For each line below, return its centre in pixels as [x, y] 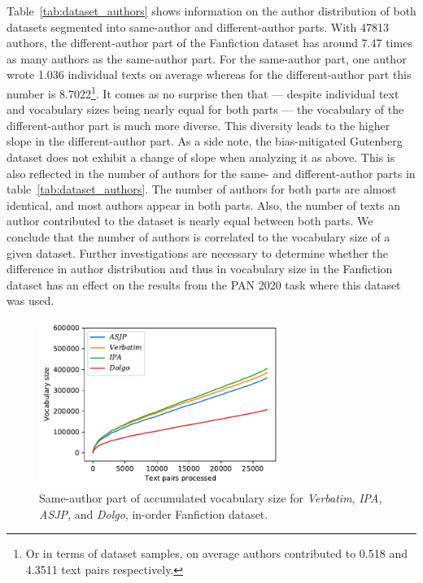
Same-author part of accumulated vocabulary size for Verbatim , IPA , [211, 498]
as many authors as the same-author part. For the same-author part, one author [207, 58]
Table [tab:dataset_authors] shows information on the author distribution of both [211, 11]
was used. [31, 300]
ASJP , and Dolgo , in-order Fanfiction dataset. [154, 513]
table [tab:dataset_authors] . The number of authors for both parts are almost [202, 189]
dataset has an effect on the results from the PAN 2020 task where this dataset [204, 284]
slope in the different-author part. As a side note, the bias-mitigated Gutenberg [205, 141]
